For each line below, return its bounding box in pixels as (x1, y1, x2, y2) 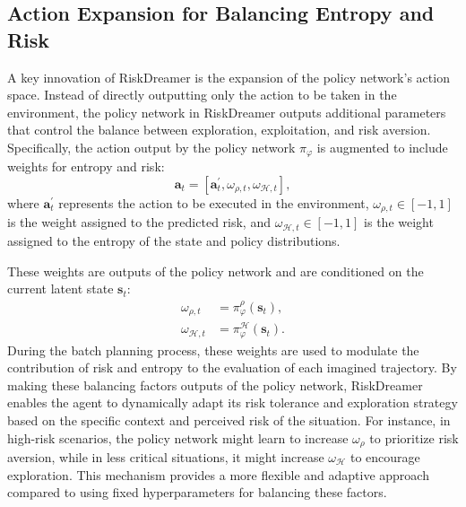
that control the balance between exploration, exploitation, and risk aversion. (7, 120, 431, 139)
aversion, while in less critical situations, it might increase (7, 447, 324, 466)
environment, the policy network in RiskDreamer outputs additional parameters (7, 102, 446, 121)
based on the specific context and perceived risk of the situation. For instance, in (7, 410, 451, 429)
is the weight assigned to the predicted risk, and (7, 213, 271, 232)
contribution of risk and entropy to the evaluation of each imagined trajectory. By (7, 358, 457, 377)
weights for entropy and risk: (7, 157, 165, 176)
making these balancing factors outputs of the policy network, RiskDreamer (7, 375, 423, 394)
